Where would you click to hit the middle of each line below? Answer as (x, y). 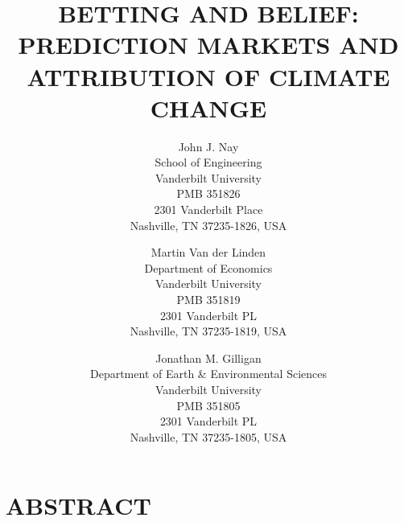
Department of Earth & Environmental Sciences (208, 374)
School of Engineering (208, 162)
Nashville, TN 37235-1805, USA (208, 436)
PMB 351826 (208, 193)
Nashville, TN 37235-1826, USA (208, 225)
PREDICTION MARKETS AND (208, 45)
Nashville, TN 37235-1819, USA (208, 331)
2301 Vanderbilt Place (208, 210)
